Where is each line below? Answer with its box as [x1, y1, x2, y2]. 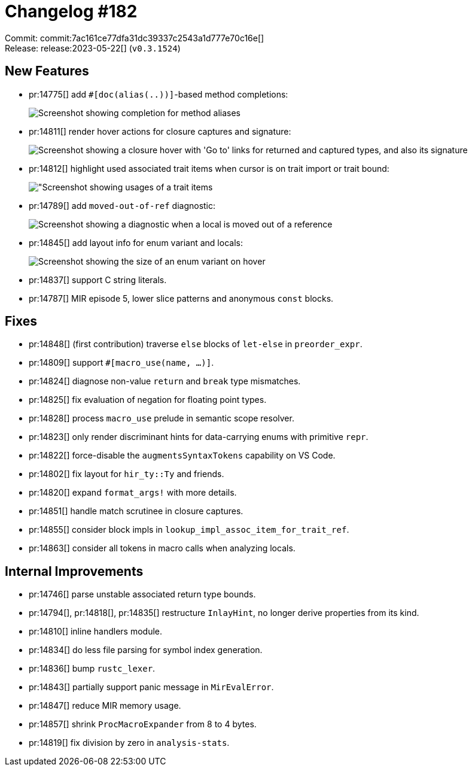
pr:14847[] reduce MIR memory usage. [29, 700, 181, 711]
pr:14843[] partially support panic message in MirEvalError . [29, 682, 274, 693]
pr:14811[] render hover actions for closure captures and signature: [29, 126, 291, 136]
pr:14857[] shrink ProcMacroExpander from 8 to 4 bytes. [29, 719, 257, 730]
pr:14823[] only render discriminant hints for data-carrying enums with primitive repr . [29, 432, 369, 442]
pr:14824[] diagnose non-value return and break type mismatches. [29, 376, 301, 387]
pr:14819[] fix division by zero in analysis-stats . [29, 737, 230, 748]
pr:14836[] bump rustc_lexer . [29, 663, 156, 674]
